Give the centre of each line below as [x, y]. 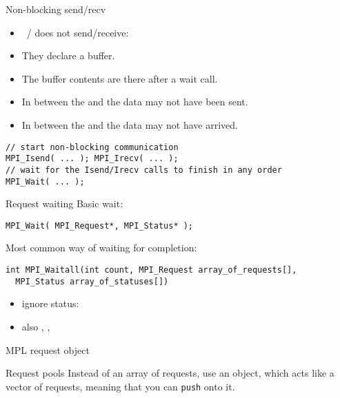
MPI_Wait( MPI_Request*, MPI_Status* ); [100, 226]
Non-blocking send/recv [56, 9]
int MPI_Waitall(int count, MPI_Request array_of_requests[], [151, 270]
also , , [36, 326]
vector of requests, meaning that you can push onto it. [120, 386]
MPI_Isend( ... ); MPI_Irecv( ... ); [92, 159]
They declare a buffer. [68, 55]
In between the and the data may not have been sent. [135, 102]
